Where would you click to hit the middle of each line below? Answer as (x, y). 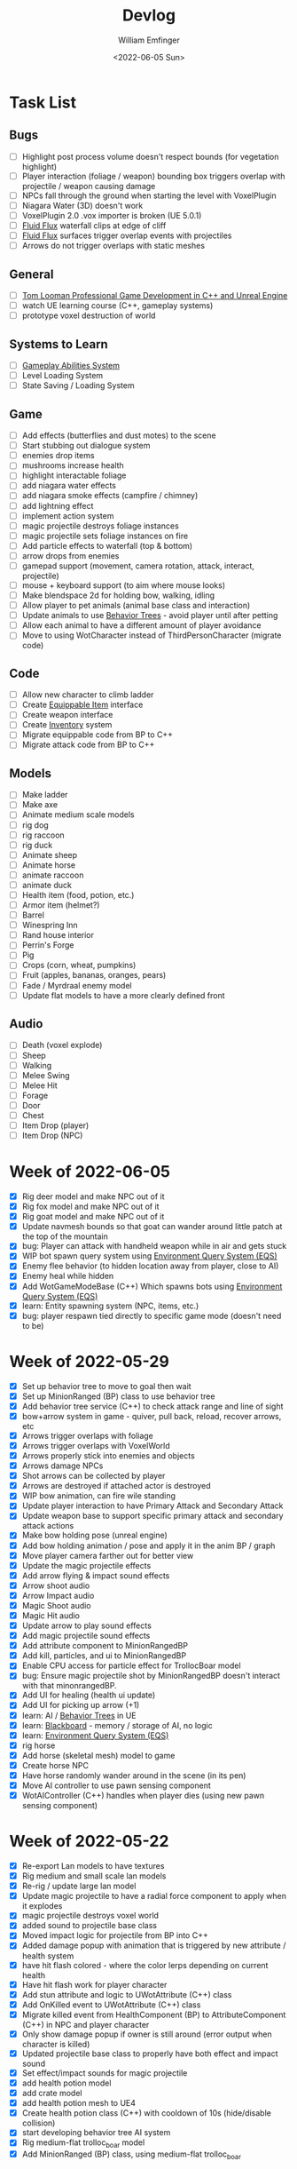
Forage (35, 1095)
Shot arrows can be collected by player (94, 1476)
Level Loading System (63, 376)
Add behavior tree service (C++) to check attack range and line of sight (152, 1406)
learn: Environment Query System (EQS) (95, 1735)
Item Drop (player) (55, 1125)
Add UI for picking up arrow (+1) (81, 1705)
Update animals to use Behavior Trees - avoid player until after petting (150, 616)
